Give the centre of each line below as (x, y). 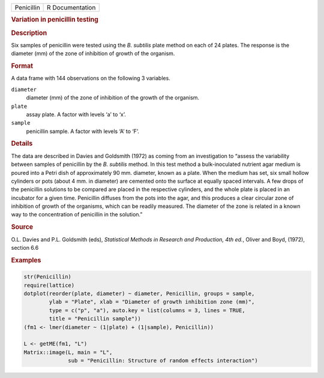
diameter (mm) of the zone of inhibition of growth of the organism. (93, 53)
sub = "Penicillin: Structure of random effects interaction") (163, 361)
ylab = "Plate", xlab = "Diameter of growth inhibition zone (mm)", (152, 302)
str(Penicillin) (48, 277)
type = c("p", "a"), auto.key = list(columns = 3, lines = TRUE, (147, 310)
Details (22, 144)
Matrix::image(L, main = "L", (68, 352)
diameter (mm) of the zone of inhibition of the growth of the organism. (113, 98)
